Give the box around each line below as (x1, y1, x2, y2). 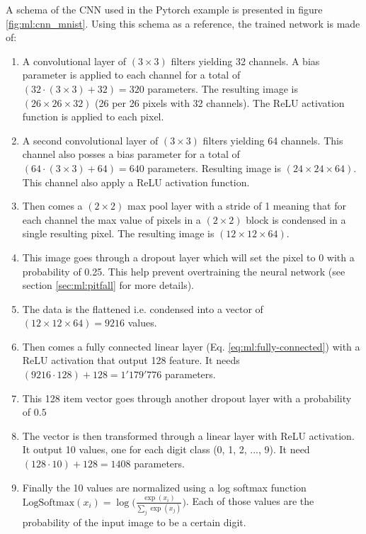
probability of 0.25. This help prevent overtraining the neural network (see (22, 263, 345, 278)
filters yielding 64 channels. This (202, 132, 343, 147)
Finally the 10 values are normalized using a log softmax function (22, 479, 307, 494)
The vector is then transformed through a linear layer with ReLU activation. (22, 428, 355, 443)
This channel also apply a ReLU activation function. (22, 174, 250, 189)
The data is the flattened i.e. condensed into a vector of (22, 301, 263, 316)
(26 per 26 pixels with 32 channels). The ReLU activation (95, 95, 345, 110)
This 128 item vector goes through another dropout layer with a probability (22, 390, 352, 405)
